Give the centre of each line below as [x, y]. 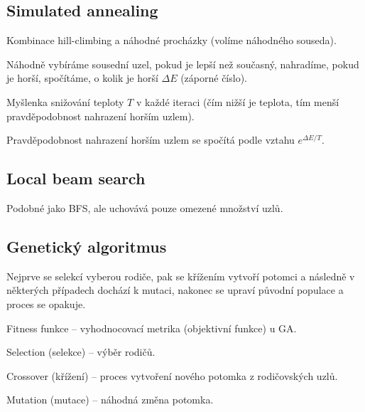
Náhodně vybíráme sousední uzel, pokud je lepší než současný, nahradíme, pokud [183, 64]
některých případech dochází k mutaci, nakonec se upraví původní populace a [175, 290]
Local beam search [76, 178]
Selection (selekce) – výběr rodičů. [81, 352]
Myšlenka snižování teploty [65, 101]
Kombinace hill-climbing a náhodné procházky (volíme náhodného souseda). [171, 40]
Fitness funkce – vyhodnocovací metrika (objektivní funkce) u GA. [152, 328]
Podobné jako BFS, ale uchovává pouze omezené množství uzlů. [145, 207]
